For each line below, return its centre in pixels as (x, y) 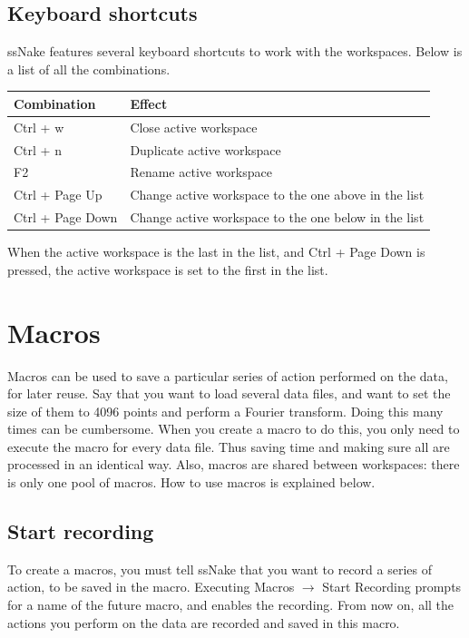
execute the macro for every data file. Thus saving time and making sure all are (229, 446)
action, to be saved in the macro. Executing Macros (151, 587)
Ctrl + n (38, 149)
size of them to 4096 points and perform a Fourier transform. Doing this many (225, 411)
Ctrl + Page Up (58, 195)
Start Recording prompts (392, 587)
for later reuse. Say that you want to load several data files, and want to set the (229, 393)
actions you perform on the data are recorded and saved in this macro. (204, 622)
